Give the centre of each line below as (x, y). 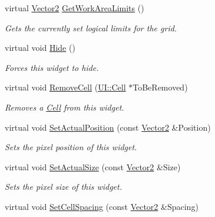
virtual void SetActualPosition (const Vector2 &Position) (108, 127)
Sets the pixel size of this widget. (64, 187)
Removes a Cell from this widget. (64, 107)
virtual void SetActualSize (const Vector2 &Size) (93, 166)
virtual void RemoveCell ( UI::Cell (65, 87)
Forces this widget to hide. (52, 67)
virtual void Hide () (40, 48)
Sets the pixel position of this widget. (71, 147)
